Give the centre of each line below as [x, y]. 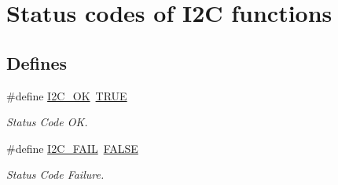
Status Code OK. [47, 122]
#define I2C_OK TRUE [67, 95]
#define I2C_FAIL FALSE [72, 148]
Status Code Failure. [55, 174]
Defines [37, 62]
